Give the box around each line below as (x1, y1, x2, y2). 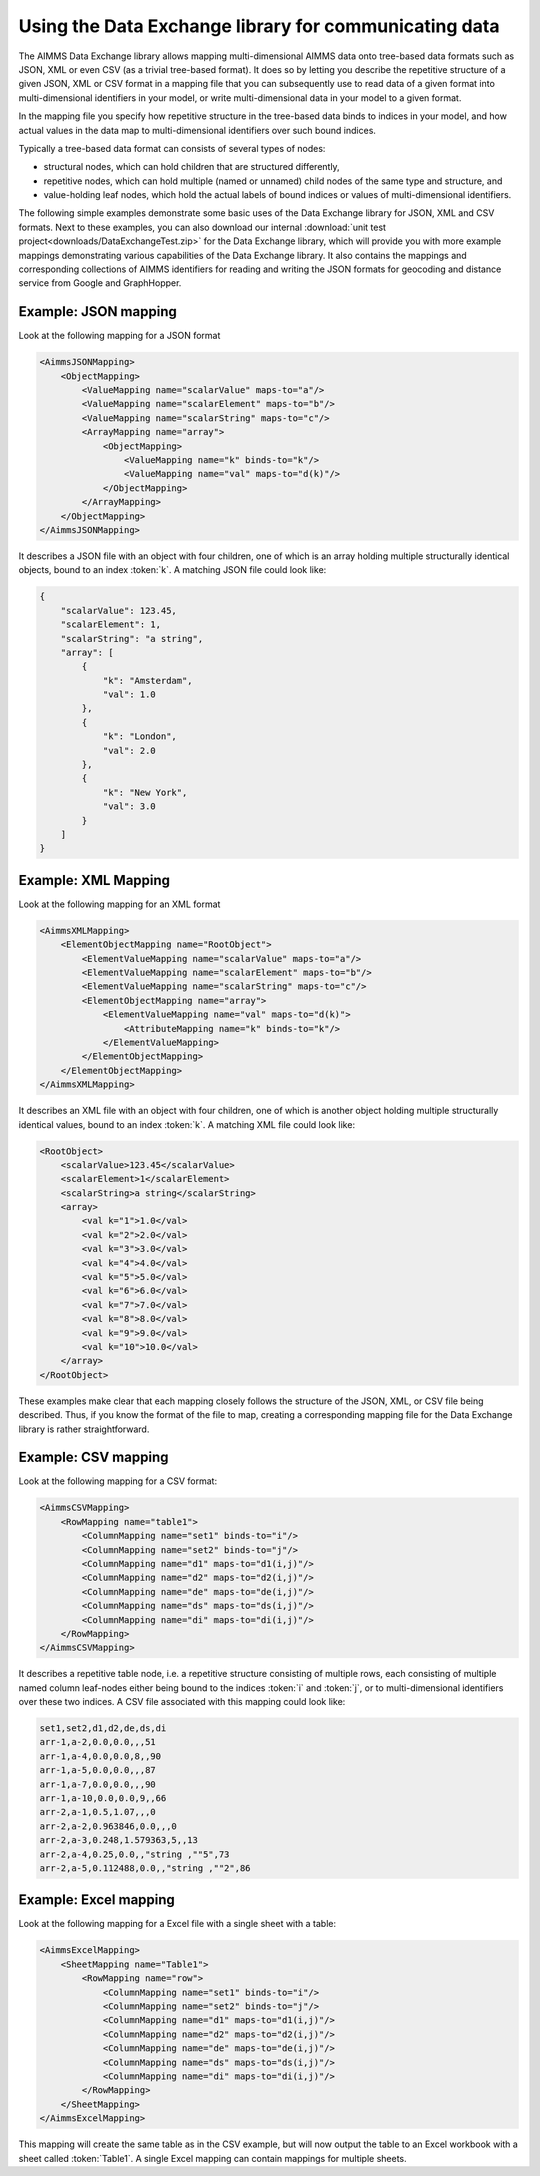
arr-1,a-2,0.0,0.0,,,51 (39, 1736, 157, 1748)
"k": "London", (102, 731, 177, 742)
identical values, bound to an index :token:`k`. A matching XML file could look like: (18, 1118, 355, 1130)
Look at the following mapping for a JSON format (18, 330, 221, 342)
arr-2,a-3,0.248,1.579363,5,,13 (39, 1835, 199, 1846)
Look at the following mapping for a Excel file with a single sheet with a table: (18, 1918, 337, 1930)
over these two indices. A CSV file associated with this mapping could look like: (18, 1696, 346, 1708)
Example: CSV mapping (18, 1449, 169, 1466)
